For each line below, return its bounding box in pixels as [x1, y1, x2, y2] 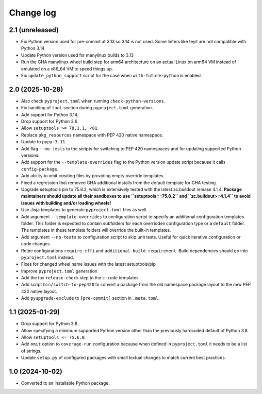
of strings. [21, 348, 42, 354]
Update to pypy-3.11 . [21, 139, 66, 145]
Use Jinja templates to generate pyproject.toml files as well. [21, 207, 147, 213]
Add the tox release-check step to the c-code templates [21, 275, 139, 281]
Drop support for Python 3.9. [21, 119, 79, 124]
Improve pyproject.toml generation [21, 268, 98, 274]
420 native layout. [21, 288, 58, 294]
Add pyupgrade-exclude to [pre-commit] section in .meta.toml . [21, 295, 160, 301]
